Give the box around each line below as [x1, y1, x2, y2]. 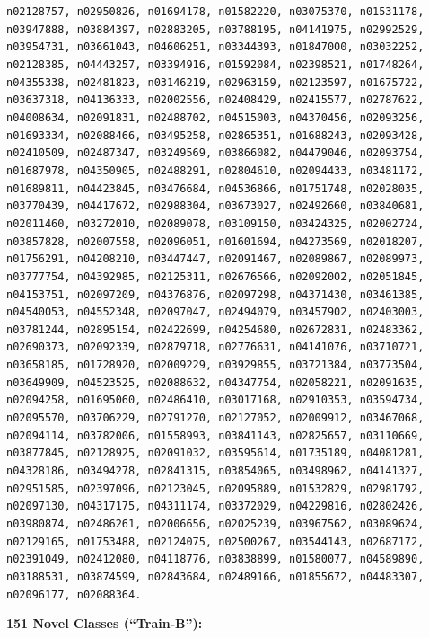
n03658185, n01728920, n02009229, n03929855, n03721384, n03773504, [6, 359, 425, 372]
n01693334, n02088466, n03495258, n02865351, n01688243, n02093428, [6, 128, 425, 142]
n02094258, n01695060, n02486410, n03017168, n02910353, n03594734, [6, 394, 425, 407]
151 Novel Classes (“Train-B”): [6, 614, 203, 633]
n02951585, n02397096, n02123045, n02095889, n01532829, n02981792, [6, 482, 425, 495]
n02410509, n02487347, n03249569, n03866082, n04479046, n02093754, [6, 146, 425, 160]
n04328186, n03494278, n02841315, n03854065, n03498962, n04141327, [6, 465, 425, 478]
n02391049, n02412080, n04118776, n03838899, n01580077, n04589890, [6, 553, 425, 566]
